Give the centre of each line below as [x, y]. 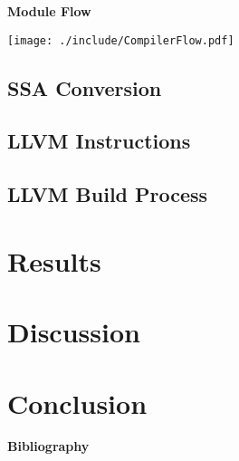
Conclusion [77, 403]
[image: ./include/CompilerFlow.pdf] [121, 40]
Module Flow [49, 11]
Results [54, 260]
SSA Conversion [85, 87]
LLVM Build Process [108, 194]
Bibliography [48, 446]
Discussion [74, 332]
